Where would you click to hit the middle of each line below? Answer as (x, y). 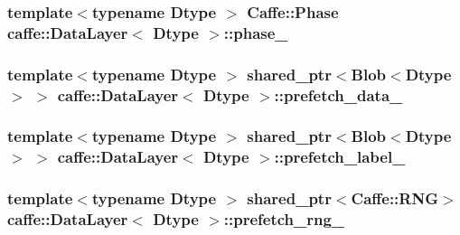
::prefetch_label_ (340, 157)
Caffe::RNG (394, 198)
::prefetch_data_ (338, 94)
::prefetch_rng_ (284, 219)
